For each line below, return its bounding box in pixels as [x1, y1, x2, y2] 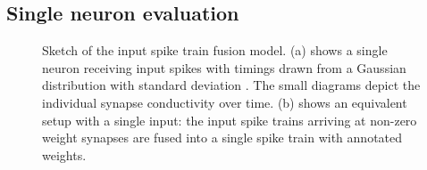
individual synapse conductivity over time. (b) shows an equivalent [42, 93, 407, 111]
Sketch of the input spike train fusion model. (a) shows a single [42, 41, 388, 60]
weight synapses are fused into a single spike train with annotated [42, 128, 403, 147]
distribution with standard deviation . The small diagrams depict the [42, 76, 421, 94]
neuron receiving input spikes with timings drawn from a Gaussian [42, 58, 406, 77]
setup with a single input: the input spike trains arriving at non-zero [42, 110, 417, 129]
